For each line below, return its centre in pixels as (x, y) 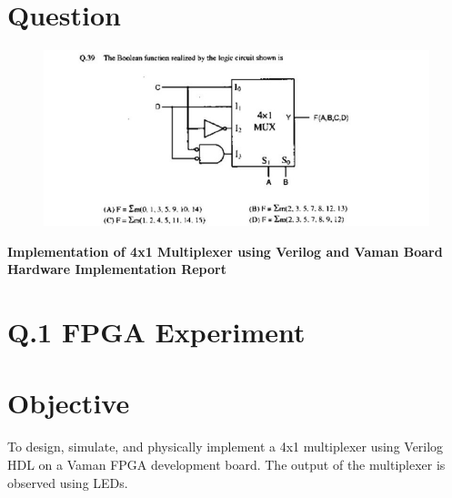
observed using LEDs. (68, 482)
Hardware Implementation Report (117, 269)
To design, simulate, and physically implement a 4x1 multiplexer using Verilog (226, 447)
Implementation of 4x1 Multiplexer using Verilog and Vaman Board (225, 251)
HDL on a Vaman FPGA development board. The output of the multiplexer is (226, 464)
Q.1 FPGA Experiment (156, 332)
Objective (69, 403)
